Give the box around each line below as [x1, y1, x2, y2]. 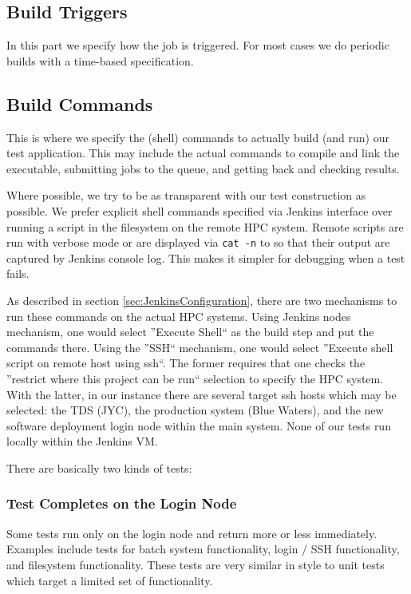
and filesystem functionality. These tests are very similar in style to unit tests [6, 556, 385, 572]
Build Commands [6, 91, 153, 116]
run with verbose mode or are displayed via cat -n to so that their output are [6, 234, 390, 251]
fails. [6, 265, 30, 282]
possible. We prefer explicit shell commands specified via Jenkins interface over [6, 202, 393, 219]
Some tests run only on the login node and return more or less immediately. [6, 525, 377, 541]
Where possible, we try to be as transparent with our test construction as [6, 187, 366, 204]
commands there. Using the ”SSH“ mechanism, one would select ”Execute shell [6, 339, 393, 355]
